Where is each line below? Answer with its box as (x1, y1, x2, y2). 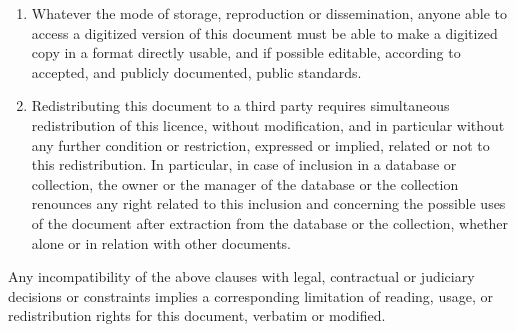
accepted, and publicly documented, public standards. (31, 61, 362, 82)
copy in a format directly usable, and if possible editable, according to (31, 42, 461, 63)
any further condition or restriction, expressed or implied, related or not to (31, 134, 490, 155)
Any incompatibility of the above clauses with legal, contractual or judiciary (8, 266, 475, 287)
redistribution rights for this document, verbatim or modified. (8, 305, 386, 326)
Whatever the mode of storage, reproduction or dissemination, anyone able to (31, 3, 508, 23)
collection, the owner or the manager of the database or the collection (31, 173, 459, 194)
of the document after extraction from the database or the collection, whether (31, 212, 509, 233)
